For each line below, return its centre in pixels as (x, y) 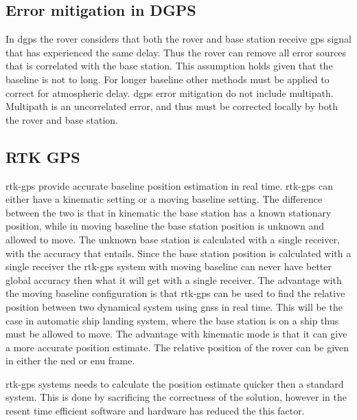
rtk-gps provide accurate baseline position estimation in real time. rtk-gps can (169, 185)
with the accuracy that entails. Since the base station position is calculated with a (178, 253)
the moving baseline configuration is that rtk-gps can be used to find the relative (175, 293)
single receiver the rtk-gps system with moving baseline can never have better (169, 266)
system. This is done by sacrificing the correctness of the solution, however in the (176, 397)
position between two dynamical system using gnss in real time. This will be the (174, 306)
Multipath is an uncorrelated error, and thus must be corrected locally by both (172, 106)
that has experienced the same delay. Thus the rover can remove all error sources (176, 52)
